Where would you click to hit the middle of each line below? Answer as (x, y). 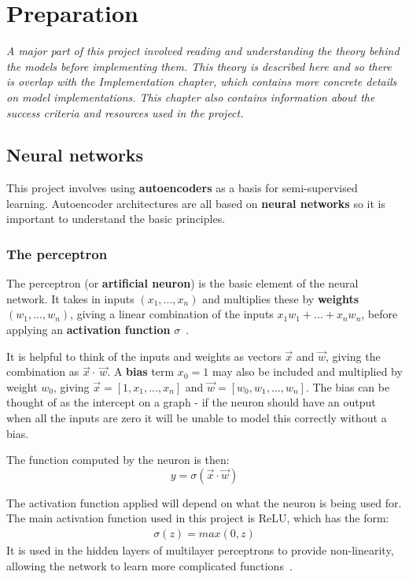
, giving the (353, 356)
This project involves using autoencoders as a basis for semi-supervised (182, 188)
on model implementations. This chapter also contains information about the (191, 96)
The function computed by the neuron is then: (118, 460)
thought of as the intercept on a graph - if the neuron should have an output (191, 402)
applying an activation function (88, 330)
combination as (43, 371)
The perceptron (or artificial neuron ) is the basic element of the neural (182, 283)
